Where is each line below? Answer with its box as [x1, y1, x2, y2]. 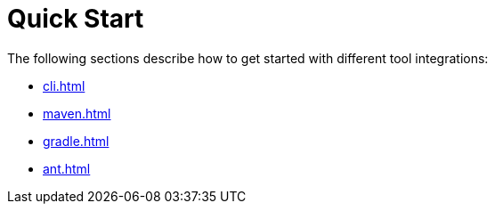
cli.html [43, 77, 85, 93]
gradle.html [43, 133, 110, 149]
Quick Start [7, 4, 144, 34]
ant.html [43, 160, 91, 176]
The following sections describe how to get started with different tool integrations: [7, 50, 489, 66]
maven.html [43, 105, 111, 121]
